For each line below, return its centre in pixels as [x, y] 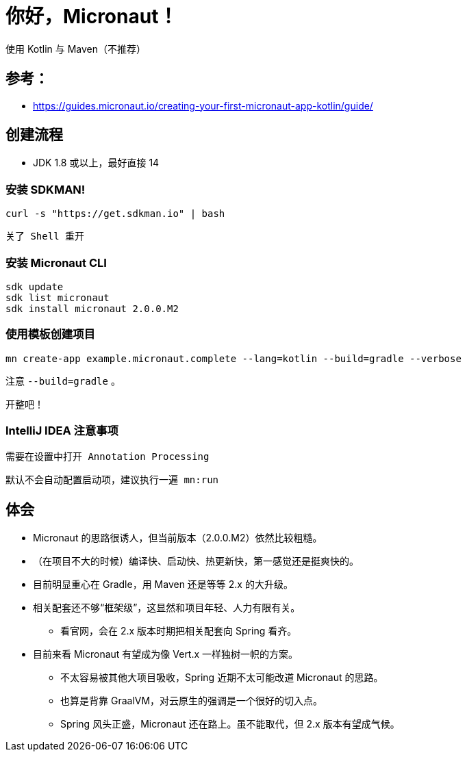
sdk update [35, 286]
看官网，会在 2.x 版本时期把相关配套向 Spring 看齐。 [179, 631]
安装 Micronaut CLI [56, 262]
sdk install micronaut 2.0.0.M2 [92, 308]
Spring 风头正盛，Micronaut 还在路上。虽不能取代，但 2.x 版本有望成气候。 [230, 724]
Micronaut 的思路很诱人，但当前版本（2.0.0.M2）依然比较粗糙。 [178, 538]
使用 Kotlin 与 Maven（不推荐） [76, 49]
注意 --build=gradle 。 [63, 381]
